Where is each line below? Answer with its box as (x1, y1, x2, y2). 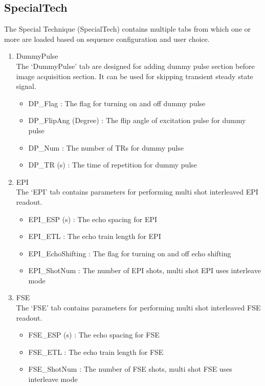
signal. (16, 81, 36, 91)
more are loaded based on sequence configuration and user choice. (4, 33, 210, 44)
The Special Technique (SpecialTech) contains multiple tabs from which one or (4, 23, 251, 34)
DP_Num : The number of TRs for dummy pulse (28, 142, 184, 153)
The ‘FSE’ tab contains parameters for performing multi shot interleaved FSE (16, 302, 261, 313)
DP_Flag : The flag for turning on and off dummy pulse (28, 98, 206, 108)
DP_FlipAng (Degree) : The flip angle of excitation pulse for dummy (28, 115, 246, 126)
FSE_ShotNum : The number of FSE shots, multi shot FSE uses (28, 364, 232, 374)
